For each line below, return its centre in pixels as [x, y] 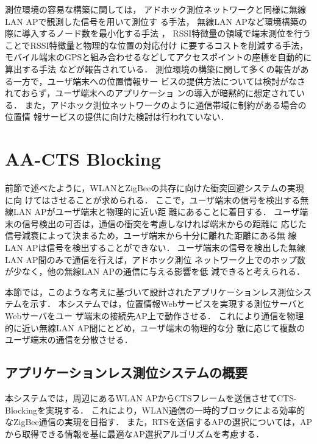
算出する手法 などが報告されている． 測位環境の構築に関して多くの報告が [153, 69]
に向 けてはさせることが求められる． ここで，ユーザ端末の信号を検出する [153, 199]
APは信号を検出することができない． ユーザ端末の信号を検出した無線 [166, 248]
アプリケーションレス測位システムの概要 [126, 372]
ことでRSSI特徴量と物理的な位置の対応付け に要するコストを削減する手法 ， [157, 45]
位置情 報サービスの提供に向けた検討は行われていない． [117, 117]
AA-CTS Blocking [83, 159]
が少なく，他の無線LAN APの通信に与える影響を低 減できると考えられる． [155, 271]
